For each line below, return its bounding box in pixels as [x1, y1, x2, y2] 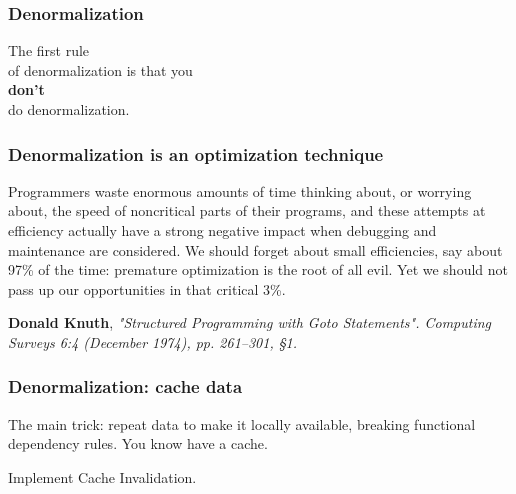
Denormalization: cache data [8, 374, 243, 399]
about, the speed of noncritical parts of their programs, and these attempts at [8, 200, 486, 221]
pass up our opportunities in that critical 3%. [8, 278, 286, 299]
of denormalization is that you [8, 59, 193, 80]
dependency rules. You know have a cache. [8, 433, 268, 454]
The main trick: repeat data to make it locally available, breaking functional [8, 413, 476, 434]
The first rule [8, 40, 90, 61]
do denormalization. [8, 99, 130, 119]
